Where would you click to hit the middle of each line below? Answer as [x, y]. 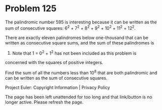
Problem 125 [31, 9]
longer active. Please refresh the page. [44, 102]
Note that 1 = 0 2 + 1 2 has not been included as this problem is [74, 53]
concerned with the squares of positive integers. [54, 63]
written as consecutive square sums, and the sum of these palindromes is [80, 43]
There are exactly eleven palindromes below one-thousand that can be [77, 38]
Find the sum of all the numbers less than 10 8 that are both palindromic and [81, 72]
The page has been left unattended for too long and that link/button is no [79, 97]
